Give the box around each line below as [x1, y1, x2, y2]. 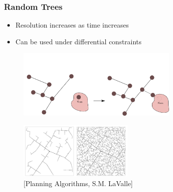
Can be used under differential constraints [15, 36, 142, 46]
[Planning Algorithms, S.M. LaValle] [24, 178, 133, 189]
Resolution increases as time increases [15, 20, 129, 30]
